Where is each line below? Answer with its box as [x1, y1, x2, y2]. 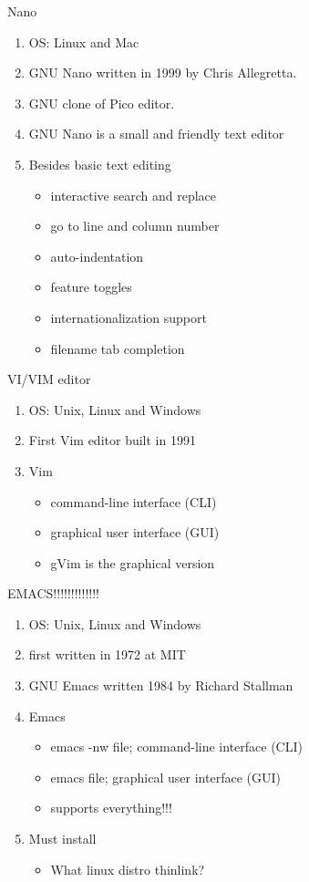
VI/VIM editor [7, 369, 91, 389]
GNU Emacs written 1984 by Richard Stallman [28, 676, 294, 695]
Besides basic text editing [28, 154, 171, 173]
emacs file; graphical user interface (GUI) [50, 767, 281, 786]
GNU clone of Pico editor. [28, 93, 175, 112]
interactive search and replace [50, 185, 216, 204]
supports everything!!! [50, 798, 172, 817]
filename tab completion [50, 338, 185, 358]
